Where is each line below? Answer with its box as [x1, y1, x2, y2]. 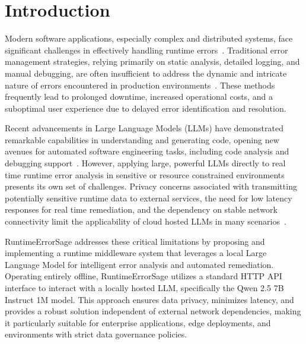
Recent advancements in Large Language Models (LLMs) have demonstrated [5, 122, 283, 134]
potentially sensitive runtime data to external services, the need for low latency [5, 191, 292, 204]
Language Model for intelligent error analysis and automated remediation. [5, 258, 274, 270]
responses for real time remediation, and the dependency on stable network [5, 203, 278, 216]
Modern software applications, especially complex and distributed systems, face [5, 32, 293, 45]
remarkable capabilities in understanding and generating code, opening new [5, 133, 279, 146]
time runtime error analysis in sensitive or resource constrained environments [5, 168, 285, 181]
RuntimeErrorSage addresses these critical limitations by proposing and [5, 235, 265, 247]
